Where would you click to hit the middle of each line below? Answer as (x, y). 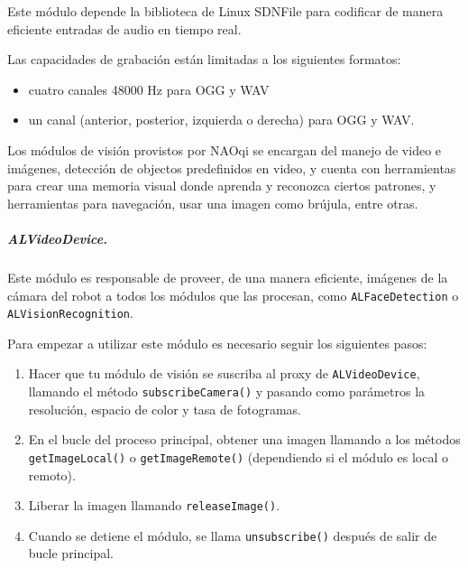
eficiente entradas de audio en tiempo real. (124, 28)
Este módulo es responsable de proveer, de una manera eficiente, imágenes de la (228, 277)
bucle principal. (71, 553)
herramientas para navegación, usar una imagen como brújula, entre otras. (213, 203)
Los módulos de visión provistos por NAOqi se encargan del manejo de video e (225, 149)
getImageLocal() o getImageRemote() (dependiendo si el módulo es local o (238, 456)
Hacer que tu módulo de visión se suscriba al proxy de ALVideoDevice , (224, 373)
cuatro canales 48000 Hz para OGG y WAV (149, 89)
